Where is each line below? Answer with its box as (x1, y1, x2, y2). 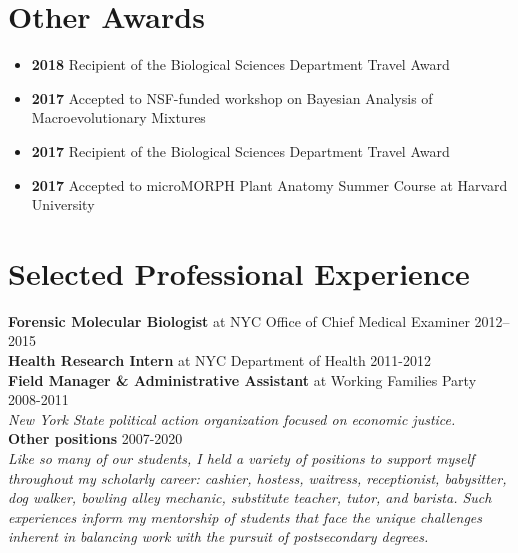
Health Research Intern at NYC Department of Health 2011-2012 (8, 350, 431, 370)
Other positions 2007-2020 (8, 428, 183, 449)
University (31, 194, 95, 215)
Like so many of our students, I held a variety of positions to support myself (8, 447, 475, 468)
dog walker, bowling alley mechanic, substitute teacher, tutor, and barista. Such (8, 487, 492, 508)
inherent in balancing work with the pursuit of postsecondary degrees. (8, 526, 429, 547)
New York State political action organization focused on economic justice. (8, 408, 456, 429)
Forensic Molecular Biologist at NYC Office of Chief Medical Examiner (8, 310, 470, 331)
